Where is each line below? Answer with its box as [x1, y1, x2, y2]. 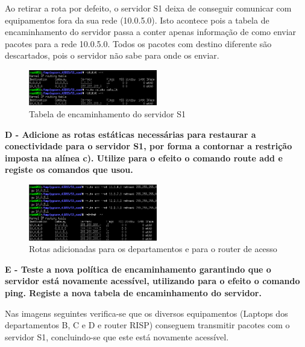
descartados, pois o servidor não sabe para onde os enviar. [5, 49, 219, 62]
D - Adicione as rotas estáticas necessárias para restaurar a [5, 128, 256, 140]
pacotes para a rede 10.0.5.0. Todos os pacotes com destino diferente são [5, 37, 272, 50]
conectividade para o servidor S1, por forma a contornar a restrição [5, 140, 292, 152]
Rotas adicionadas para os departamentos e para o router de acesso [29, 242, 277, 255]
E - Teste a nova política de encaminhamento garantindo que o [5, 262, 271, 275]
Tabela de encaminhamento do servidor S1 [29, 107, 186, 120]
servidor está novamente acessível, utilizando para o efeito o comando [5, 274, 300, 287]
